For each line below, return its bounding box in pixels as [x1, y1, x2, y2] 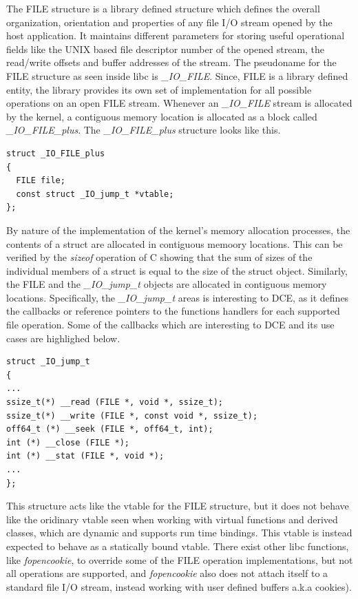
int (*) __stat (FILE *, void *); [6, 451, 165, 461]
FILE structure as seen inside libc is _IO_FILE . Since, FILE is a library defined [6, 68, 348, 83]
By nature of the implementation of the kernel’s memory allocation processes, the [6, 222, 350, 237]
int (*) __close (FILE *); [6, 437, 129, 448]
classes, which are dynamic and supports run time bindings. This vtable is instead [6, 525, 352, 540]
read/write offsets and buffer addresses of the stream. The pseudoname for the [6, 55, 337, 70]
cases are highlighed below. [6, 330, 120, 345]
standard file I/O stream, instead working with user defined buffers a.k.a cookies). [6, 579, 352, 593]
